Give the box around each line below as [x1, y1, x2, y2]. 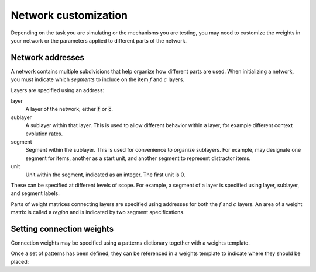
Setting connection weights [11, 224, 114, 233]
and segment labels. [11, 190, 60, 197]
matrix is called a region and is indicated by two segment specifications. [11, 209, 185, 216]
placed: [11, 258, 29, 265]
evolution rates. [25, 130, 63, 137]
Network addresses [11, 53, 85, 62]
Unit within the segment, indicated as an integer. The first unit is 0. [25, 171, 186, 178]
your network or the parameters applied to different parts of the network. [11, 37, 187, 44]
